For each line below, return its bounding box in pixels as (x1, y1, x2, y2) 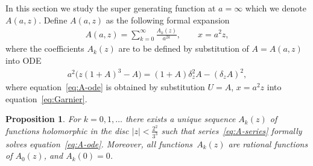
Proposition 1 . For (5, 112, 81, 125)
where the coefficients (5, 42, 84, 55)
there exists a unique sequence (125, 112, 236, 125)
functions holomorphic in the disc (5, 124, 129, 137)
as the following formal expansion (106, 13, 230, 26)
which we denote (245, 2, 306, 14)
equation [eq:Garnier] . (5, 92, 87, 105)
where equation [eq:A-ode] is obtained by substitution (5, 81, 205, 93)
